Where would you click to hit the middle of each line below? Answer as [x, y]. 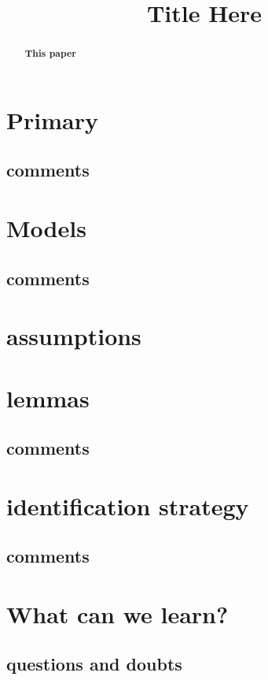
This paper [50, 54]
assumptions [74, 336]
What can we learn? [117, 613]
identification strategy [128, 505]
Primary [52, 119]
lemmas [48, 398]
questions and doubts [94, 664]
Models [46, 227]
